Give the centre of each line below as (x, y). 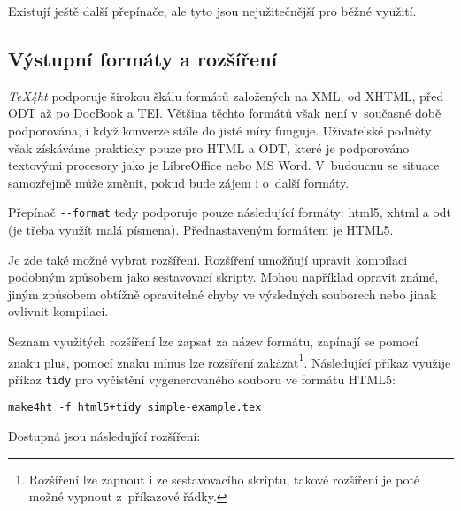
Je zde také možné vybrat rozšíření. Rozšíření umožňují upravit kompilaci (208, 259)
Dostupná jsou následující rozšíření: (104, 436)
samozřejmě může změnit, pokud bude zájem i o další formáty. (179, 182)
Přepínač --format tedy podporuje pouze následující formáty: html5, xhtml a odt (230, 212)
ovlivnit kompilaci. (58, 311)
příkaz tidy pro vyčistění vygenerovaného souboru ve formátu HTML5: (202, 379)
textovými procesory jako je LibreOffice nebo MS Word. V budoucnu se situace (224, 165)
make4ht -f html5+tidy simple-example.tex (135, 408)
